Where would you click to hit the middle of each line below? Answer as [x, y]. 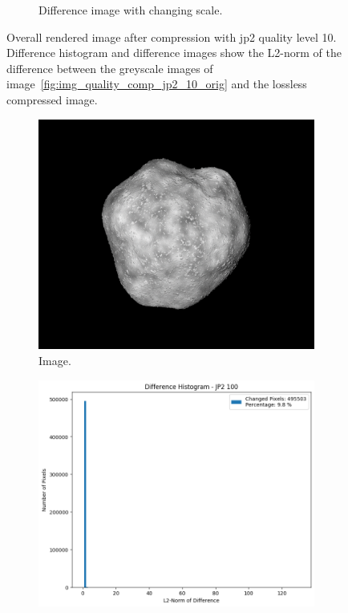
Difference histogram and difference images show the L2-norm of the [174, 53]
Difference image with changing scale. [131, 10]
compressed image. [52, 99]
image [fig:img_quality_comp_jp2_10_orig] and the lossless [157, 84]
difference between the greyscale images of [110, 68]
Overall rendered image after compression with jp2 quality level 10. [172, 37]
